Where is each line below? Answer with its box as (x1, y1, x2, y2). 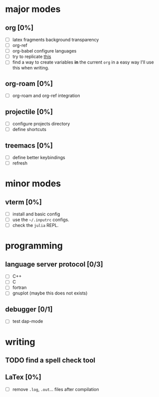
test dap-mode (12, 318, 43, 324)
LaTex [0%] (5, 373, 41, 381)
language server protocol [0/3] (5, 260, 103, 268)
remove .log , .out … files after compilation (12, 386, 99, 392)
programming (5, 240, 63, 251)
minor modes (5, 178, 61, 189)
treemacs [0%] (5, 141, 53, 149)
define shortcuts (12, 126, 46, 132)
